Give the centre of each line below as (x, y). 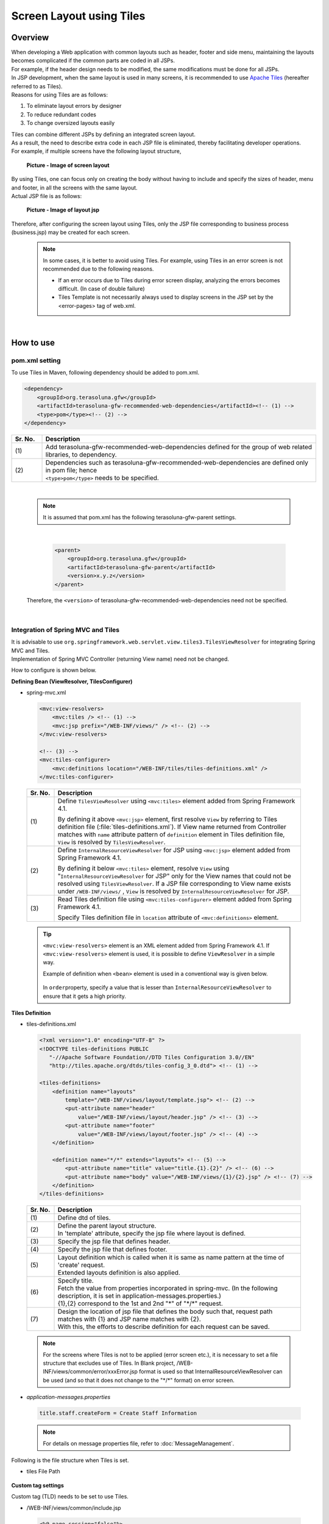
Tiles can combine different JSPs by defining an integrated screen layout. (104, 134)
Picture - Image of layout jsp (63, 210)
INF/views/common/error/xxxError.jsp (90, 1372)
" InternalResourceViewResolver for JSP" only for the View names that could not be (175, 876)
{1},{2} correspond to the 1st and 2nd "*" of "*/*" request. (140, 1303)
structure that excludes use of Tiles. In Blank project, (109, 1363)
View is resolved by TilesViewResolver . (111, 842)
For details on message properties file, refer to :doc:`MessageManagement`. (139, 1443)
